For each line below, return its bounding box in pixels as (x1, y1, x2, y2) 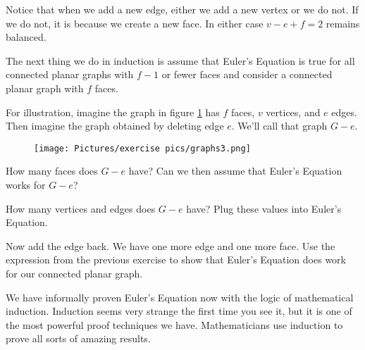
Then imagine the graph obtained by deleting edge (6, 118, 224, 133)
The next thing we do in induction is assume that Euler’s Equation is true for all (6, 53, 355, 68)
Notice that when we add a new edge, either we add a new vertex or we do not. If (6, 2, 359, 16)
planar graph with (6, 80, 84, 95)
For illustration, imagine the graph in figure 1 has (6, 104, 220, 119)
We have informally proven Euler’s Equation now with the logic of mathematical (6, 289, 354, 304)
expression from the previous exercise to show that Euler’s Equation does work (6, 252, 346, 267)
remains (326, 15, 360, 30)
